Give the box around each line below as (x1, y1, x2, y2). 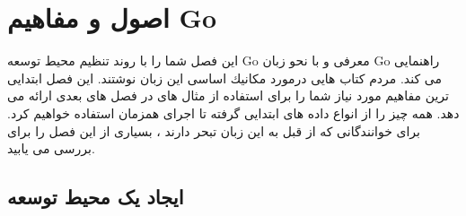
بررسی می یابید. (7, 139, 95, 158)
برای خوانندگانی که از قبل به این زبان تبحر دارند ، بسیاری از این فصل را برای (7, 121, 420, 140)
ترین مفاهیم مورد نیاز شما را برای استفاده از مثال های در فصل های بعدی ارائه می (7, 86, 449, 105)
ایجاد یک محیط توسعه (7, 183, 184, 211)
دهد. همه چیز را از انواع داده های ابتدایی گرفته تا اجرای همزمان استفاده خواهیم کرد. (7, 103, 460, 122)
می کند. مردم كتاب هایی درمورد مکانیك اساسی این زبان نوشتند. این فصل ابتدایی (7, 68, 442, 87)
